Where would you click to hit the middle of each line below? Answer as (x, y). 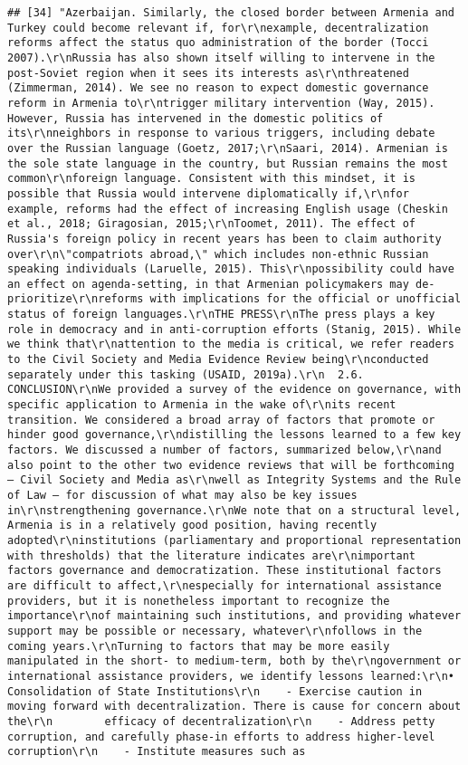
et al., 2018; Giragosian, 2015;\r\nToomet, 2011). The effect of (212, 224)
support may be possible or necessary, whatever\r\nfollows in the (215, 631)
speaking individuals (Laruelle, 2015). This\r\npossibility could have (231, 269)
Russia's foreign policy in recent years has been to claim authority (224, 239)
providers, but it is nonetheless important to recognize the (199, 601)
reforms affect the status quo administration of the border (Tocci (218, 43)
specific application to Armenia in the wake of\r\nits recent (202, 405)
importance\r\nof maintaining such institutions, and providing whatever (234, 616)
